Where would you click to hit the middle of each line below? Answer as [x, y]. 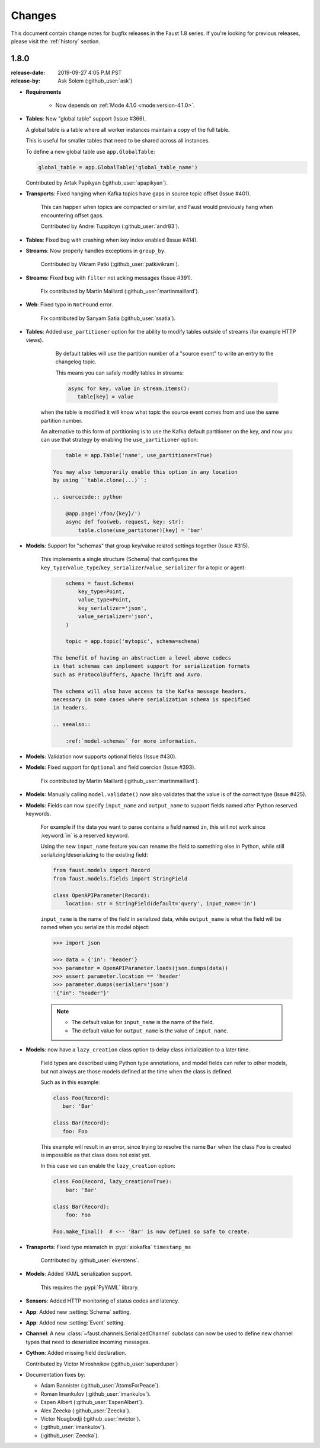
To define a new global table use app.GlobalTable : [90, 151]
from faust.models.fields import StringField [120, 878]
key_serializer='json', [113, 608]
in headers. [71, 708]
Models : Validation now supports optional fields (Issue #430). [101, 756]
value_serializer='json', [116, 617]
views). [35, 340]
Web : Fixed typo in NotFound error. [69, 305]
